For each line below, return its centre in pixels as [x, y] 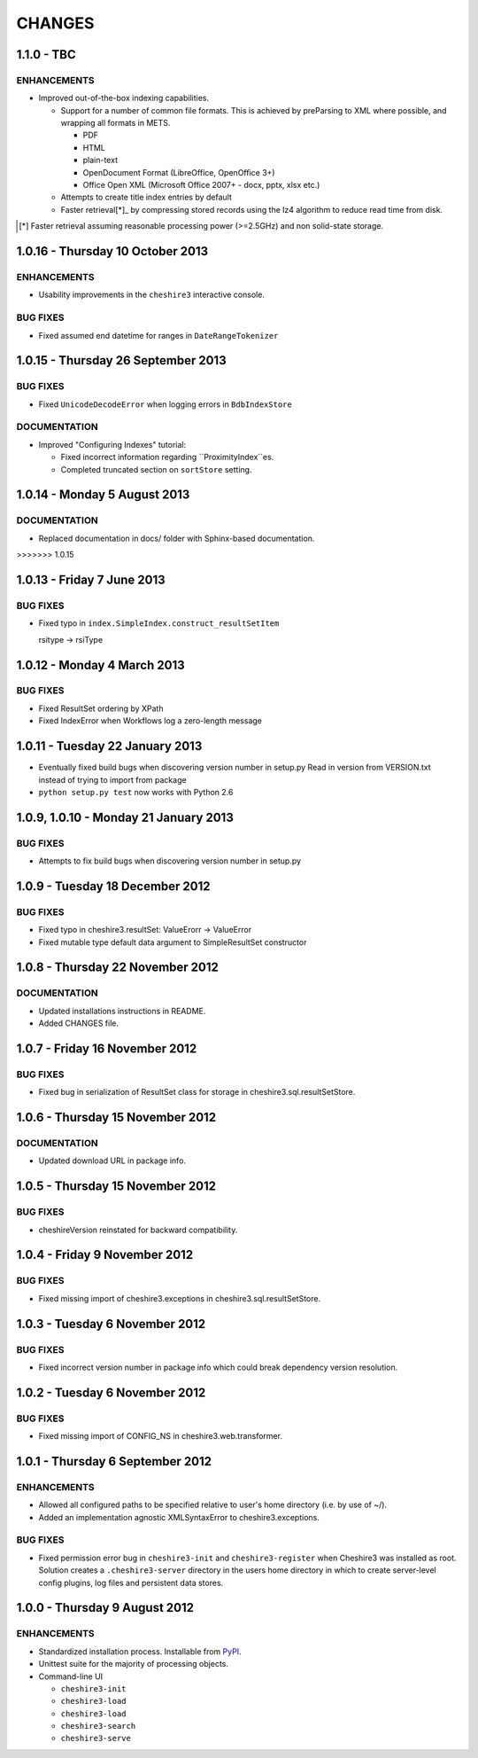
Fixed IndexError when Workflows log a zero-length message [150, 721]
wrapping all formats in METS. [116, 123]
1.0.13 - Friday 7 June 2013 [91, 579]
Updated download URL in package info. [112, 1160]
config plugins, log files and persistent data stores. [131, 1582]
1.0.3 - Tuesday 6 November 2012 [111, 1324]
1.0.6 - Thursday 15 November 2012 [116, 1117]
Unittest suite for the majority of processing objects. [134, 1664]
